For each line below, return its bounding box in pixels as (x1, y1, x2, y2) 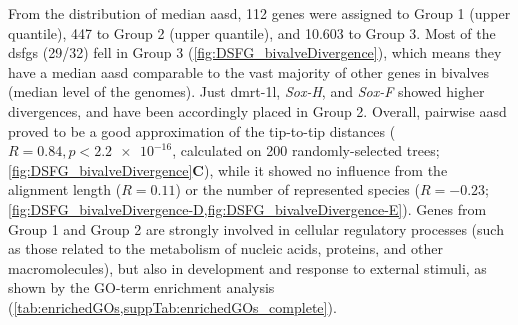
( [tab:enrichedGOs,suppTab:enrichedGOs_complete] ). (8, 296, 337, 317)
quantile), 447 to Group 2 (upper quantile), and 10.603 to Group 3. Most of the (8, 22, 496, 43)
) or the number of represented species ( (175, 179, 420, 200)
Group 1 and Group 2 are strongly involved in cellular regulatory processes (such (8, 218, 504, 239)
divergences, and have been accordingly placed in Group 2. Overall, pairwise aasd (8, 100, 507, 121)
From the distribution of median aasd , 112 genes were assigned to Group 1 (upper (8, 3, 511, 23)
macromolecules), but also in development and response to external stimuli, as (8, 257, 487, 278)
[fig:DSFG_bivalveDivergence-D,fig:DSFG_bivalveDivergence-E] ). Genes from (8, 198, 487, 219)
